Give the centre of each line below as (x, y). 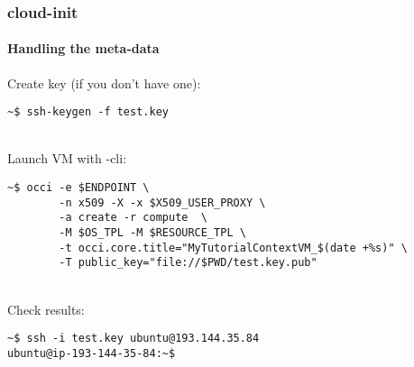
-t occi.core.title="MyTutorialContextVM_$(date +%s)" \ (233, 248)
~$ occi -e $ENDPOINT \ (78, 188)
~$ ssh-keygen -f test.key (88, 112)
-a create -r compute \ (133, 218)
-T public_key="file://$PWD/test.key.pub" (188, 263)
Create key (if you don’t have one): (104, 83)
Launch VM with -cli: (67, 158)
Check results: (46, 309)
